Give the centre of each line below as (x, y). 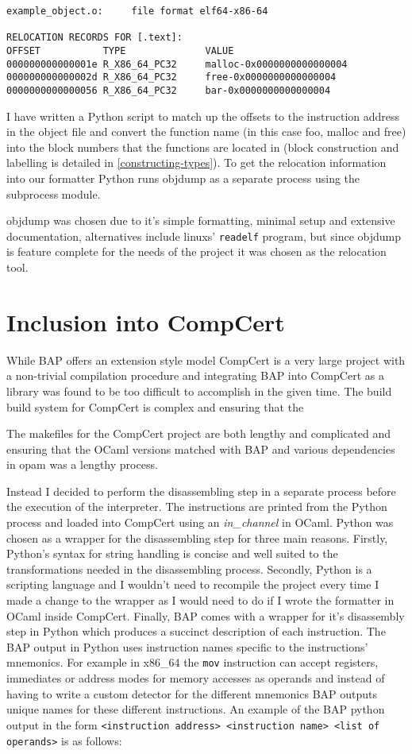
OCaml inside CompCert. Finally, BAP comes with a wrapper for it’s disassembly (206, 615)
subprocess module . (54, 193)
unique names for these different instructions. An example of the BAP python (196, 709)
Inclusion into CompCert (146, 321)
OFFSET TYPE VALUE (120, 50)
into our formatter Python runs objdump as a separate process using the (183, 178)
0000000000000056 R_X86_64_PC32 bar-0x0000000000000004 (169, 90)
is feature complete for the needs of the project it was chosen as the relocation (196, 251)
